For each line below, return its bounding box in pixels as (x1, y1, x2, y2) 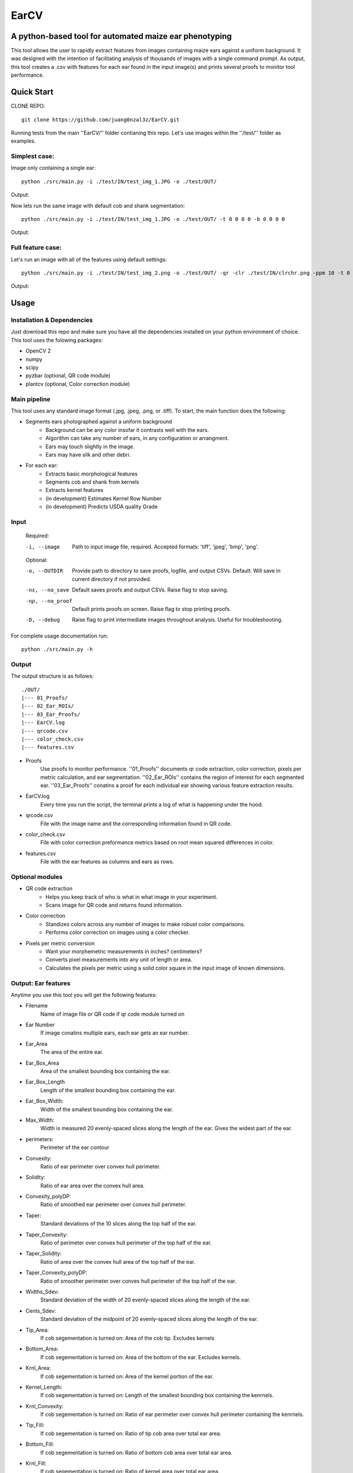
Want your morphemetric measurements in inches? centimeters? (45, 947, 202, 955)
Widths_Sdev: (25, 1288, 59, 1295)
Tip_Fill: (25, 1422, 45, 1429)
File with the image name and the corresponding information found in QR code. (40, 820, 232, 827)
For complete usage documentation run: (11, 632, 108, 639)
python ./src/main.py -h (21, 646, 93, 653)
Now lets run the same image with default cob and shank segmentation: (11, 202, 185, 209)
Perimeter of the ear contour (40, 1144, 109, 1151)
